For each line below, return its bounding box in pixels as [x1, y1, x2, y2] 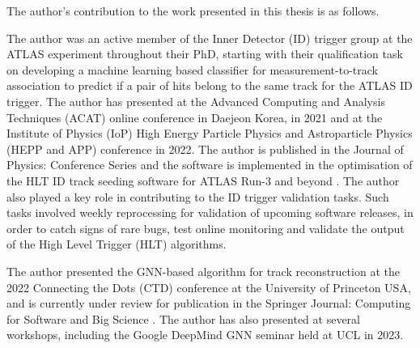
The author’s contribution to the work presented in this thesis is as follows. [6, 2, 380, 19]
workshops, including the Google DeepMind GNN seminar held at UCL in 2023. [6, 326, 404, 343]
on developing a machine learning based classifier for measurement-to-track [6, 61, 378, 78]
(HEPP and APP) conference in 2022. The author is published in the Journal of [6, 140, 404, 157]
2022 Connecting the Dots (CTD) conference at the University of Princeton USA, [6, 278, 411, 295]
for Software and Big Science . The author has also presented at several [6, 310, 361, 327]
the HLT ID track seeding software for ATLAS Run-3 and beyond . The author [6, 172, 400, 189]
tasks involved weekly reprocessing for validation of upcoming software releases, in [6, 204, 414, 221]
